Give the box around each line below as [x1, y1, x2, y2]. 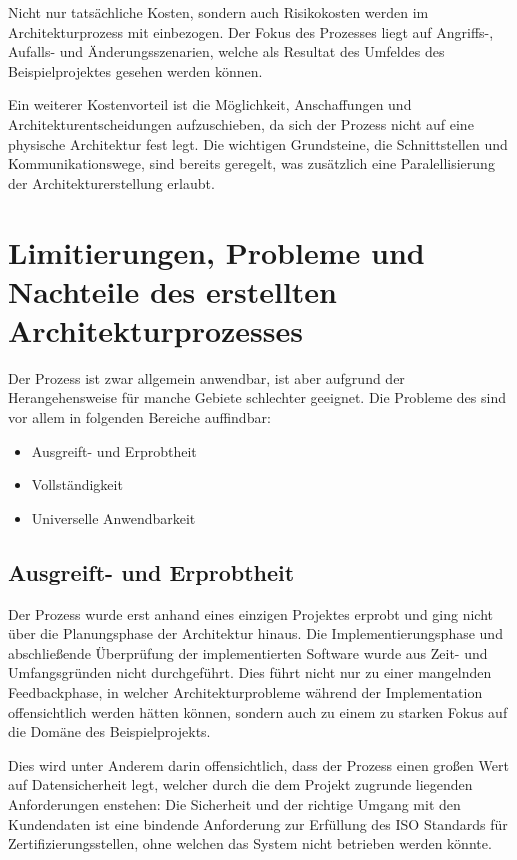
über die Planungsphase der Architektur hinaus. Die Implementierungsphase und [8, 623, 503, 644]
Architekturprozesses [8, 309, 304, 350]
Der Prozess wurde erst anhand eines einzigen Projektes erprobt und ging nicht [8, 603, 494, 624]
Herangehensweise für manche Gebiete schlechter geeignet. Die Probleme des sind [8, 387, 506, 408]
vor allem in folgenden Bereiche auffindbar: [8, 407, 271, 428]
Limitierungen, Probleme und [8, 231, 425, 272]
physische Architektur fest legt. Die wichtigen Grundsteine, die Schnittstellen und [8, 133, 508, 154]
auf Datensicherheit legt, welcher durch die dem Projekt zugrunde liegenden [8, 774, 473, 795]
